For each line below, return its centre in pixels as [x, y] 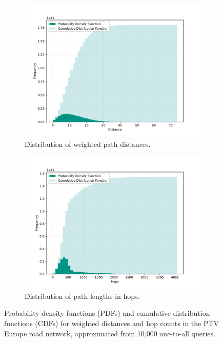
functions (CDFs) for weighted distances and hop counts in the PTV [112, 323]
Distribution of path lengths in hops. [82, 296]
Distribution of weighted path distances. [88, 144]
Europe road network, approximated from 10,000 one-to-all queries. [110, 333]
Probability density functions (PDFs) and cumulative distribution [107, 313]
